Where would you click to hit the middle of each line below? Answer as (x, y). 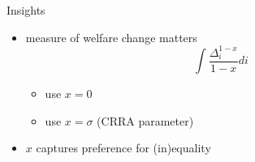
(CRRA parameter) (145, 120)
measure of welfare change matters (111, 37)
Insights (26, 10)
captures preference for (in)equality (123, 148)
